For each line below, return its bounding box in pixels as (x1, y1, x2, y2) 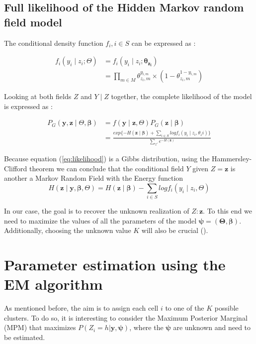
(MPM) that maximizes (4, 322, 76, 333)
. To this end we (203, 206, 252, 216)
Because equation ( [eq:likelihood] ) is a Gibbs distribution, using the (4, 153, 210, 164)
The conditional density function (4, 37, 103, 48)
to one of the (165, 303, 204, 313)
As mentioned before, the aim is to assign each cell (4, 303, 159, 313)
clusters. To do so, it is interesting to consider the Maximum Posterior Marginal (4, 312, 248, 323)
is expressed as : (4, 101, 53, 111)
